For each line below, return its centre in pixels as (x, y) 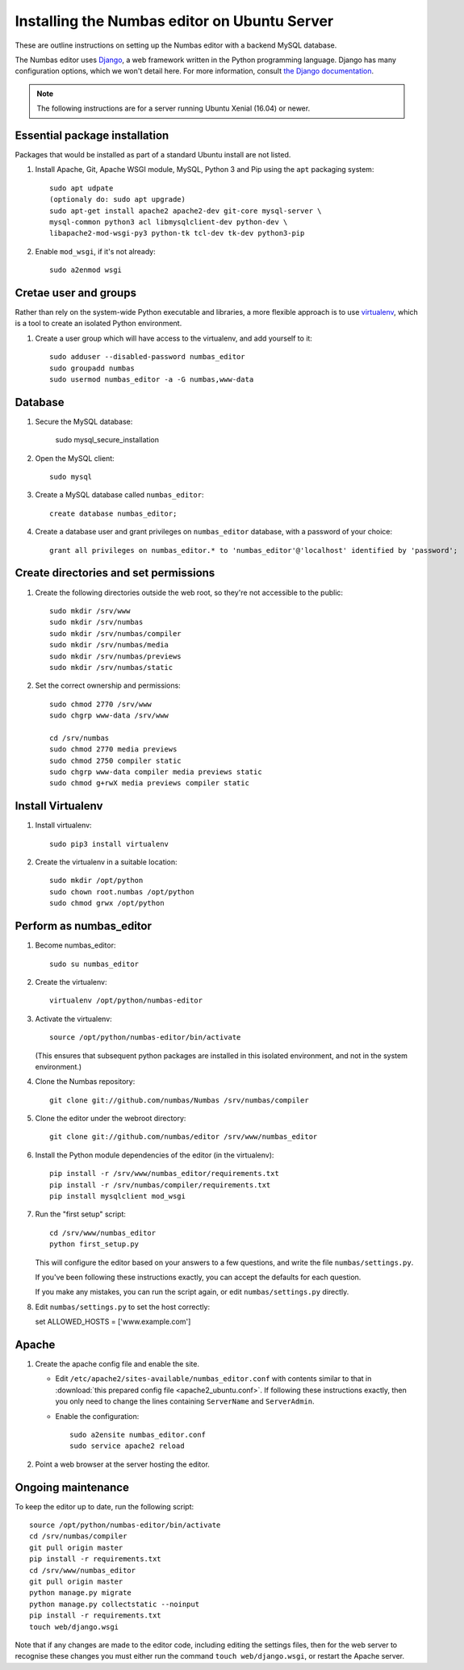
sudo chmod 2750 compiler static (115, 760)
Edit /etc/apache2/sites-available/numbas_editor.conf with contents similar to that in (213, 1379)
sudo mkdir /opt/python (96, 881)
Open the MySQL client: (75, 458)
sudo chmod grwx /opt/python (107, 903)
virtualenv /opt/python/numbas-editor (126, 1000)
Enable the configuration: (97, 1416)
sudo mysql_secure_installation (107, 440)
